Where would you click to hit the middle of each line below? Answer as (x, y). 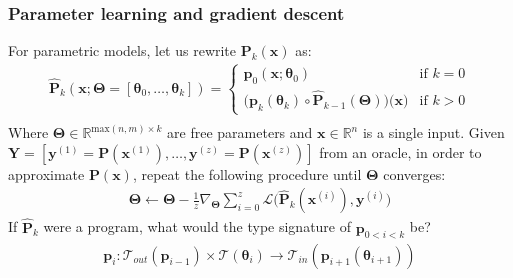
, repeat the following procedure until (247, 173)
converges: (414, 173)
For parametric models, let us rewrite (122, 50)
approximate (46, 173)
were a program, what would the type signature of (197, 226)
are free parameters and (240, 132)
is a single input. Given (433, 132)
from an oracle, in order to (400, 151)
